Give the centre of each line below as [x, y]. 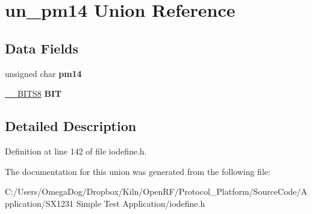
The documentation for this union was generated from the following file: [138, 171]
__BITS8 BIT [33, 93]
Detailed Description [71, 126]
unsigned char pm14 [43, 73]
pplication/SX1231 [39, 203]
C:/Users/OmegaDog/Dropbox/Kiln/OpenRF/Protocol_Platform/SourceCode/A [156, 191]
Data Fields [42, 48]
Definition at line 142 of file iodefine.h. [76, 151]
